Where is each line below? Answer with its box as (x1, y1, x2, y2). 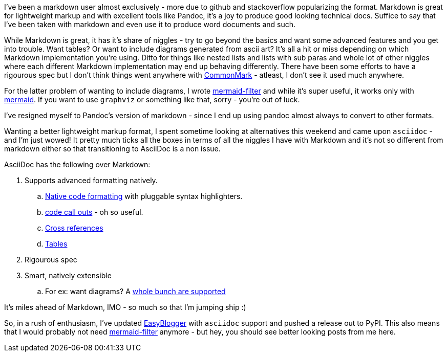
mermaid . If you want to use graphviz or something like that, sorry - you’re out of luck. (4, 95, 300, 104)
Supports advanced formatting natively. (25, 176, 158, 185)
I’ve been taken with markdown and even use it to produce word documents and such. (4, 20, 296, 29)
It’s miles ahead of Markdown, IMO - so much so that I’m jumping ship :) (4, 303, 246, 311)
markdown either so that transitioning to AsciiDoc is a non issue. (4, 144, 221, 153)
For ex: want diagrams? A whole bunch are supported (45, 287, 226, 296)
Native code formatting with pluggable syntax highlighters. (45, 192, 243, 201)
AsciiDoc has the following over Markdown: (4, 160, 151, 169)
